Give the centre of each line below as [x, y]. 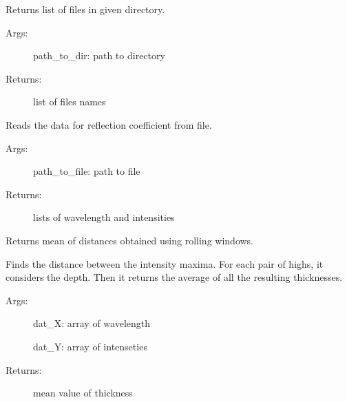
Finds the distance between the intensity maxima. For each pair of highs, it [165, 263]
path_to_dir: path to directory [99, 55]
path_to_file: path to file [87, 171]
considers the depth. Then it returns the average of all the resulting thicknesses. [174, 277]
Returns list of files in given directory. [85, 9]
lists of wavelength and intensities [104, 217]
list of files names [70, 102]
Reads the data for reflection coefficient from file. [109, 124]
